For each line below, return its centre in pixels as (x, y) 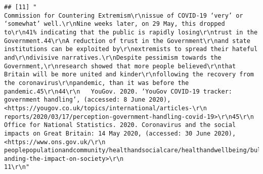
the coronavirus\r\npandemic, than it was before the (97, 83)
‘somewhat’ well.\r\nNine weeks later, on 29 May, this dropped (115, 24)
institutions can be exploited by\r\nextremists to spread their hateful (131, 49)
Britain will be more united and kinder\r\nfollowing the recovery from (129, 75)
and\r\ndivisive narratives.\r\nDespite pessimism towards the (113, 57)
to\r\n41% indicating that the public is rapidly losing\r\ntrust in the (131, 32)
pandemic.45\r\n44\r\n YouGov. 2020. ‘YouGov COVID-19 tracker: (118, 91)
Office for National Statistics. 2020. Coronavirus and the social (120, 125)
